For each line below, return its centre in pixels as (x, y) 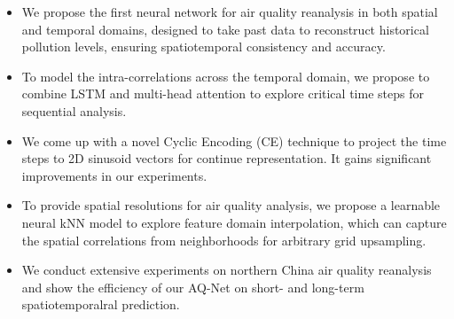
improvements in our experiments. (114, 175)
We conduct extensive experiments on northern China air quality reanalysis (227, 270)
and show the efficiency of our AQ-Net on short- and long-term (193, 287)
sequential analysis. (74, 110)
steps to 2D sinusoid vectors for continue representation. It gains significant (227, 158)
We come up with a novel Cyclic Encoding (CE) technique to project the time (234, 140)
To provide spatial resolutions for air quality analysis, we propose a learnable (231, 205)
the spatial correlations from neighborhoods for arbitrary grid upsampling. (224, 240)
